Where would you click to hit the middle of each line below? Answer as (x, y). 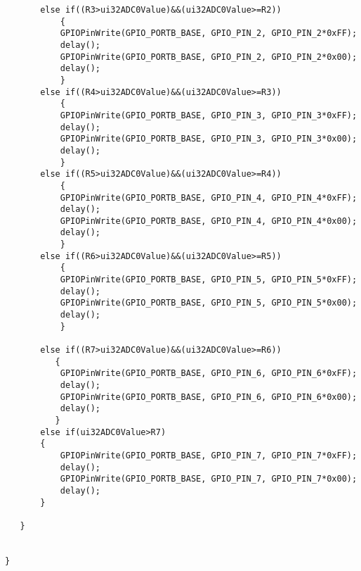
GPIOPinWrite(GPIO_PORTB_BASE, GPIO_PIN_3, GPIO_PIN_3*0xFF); (209, 115)
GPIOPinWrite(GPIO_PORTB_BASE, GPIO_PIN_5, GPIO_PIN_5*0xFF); (209, 280)
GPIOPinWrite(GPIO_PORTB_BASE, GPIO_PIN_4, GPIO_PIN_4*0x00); (209, 221)
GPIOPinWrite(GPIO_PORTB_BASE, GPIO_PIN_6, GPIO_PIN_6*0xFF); (209, 374)
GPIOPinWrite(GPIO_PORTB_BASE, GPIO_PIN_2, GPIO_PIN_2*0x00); (209, 57)
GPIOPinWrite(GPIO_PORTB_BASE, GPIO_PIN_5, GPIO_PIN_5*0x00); (209, 303)
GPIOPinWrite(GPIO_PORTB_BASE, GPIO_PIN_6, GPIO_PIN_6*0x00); (209, 397)
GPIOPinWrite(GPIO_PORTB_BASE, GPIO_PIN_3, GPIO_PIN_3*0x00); (209, 139)
